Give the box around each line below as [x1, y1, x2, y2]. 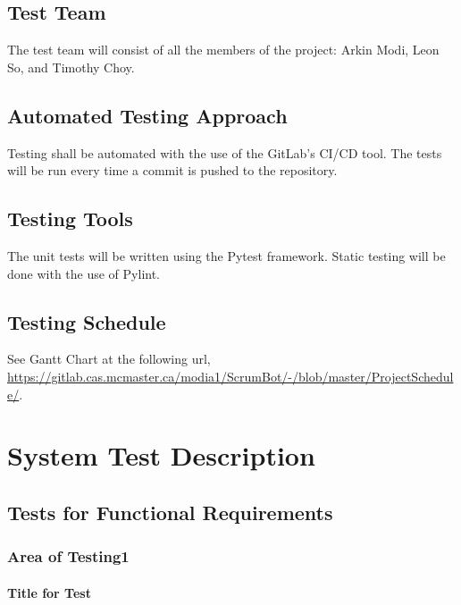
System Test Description [7, 437, 315, 474]
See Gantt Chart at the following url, [7, 349, 211, 368]
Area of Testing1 [7, 545, 130, 567]
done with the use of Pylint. [7, 264, 161, 282]
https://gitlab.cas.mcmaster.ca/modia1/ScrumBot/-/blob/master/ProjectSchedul [7, 366, 454, 385]
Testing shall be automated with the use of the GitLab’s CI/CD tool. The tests [7, 143, 442, 162]
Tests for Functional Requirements [7, 498, 333, 525]
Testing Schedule [7, 307, 166, 335]
